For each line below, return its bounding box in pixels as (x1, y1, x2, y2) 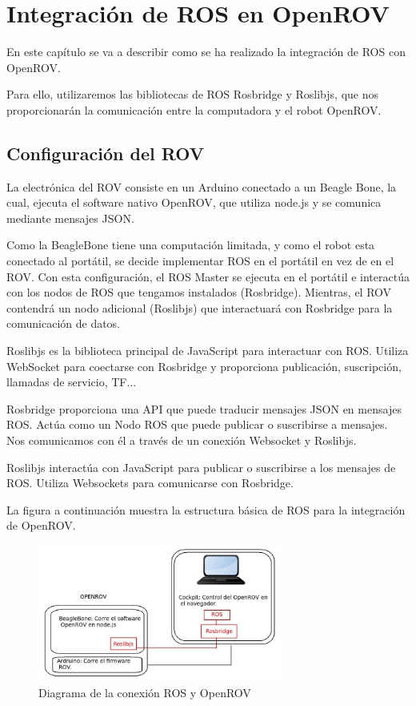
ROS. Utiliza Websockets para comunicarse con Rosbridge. (6, 474, 294, 491)
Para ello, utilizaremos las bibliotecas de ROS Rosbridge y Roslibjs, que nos (6, 86, 378, 103)
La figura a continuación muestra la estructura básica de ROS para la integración (6, 501, 406, 518)
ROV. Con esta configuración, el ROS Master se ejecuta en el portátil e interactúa (6, 268, 410, 284)
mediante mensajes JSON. (6, 209, 134, 226)
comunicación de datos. (6, 315, 121, 332)
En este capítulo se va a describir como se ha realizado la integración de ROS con (6, 43, 406, 60)
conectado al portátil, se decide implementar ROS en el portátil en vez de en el (6, 252, 394, 269)
